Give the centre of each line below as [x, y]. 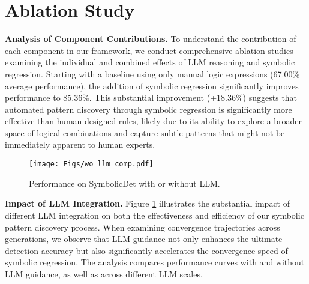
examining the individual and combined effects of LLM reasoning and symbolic [150, 62]
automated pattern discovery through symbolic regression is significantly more [148, 109]
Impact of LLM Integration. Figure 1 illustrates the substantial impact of [148, 203]
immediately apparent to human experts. [80, 144]
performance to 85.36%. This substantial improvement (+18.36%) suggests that [151, 98]
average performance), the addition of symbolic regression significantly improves [152, 86]
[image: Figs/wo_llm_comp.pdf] [91, 164]
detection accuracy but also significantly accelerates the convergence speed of [146, 250]
